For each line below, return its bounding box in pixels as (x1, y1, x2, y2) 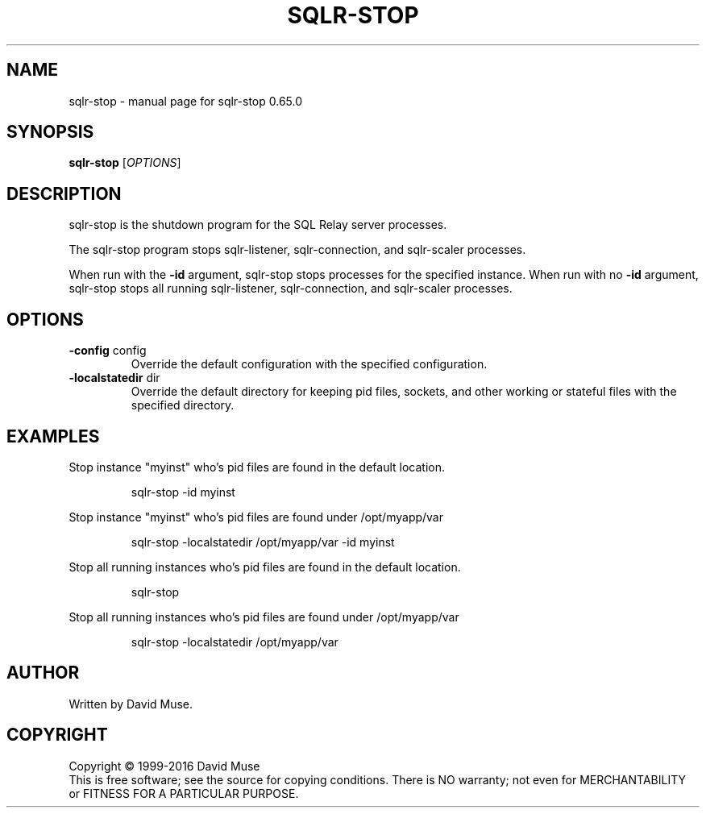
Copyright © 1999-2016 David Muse (69, 758, 260, 773)
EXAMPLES (6, 426, 100, 446)
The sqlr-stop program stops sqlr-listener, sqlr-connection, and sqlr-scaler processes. (69, 243, 526, 257)
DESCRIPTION (6, 183, 122, 204)
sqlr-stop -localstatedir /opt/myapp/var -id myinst (131, 534, 395, 549)
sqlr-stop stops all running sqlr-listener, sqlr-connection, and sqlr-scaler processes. (69, 281, 513, 296)
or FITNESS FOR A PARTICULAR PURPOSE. (69, 786, 299, 800)
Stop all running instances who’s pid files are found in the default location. (69, 559, 461, 574)
